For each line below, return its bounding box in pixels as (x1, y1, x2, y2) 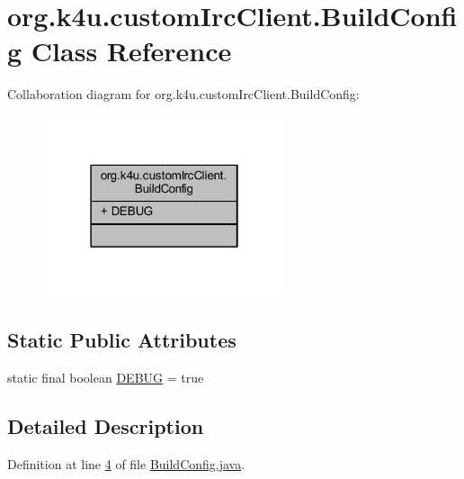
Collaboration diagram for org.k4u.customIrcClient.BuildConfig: (7, 85, 360, 104)
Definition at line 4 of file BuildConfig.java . (7, 454, 245, 473)
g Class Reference (7, 32, 232, 69)
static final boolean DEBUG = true (7, 367, 204, 386)
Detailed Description (7, 411, 204, 439)
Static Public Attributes (7, 326, 236, 354)
